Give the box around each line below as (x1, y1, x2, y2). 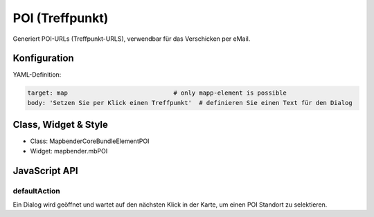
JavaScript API (12, 164, 79, 176)
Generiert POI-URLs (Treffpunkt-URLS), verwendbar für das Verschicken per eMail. (12, 35, 251, 43)
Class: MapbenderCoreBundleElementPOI (30, 137, 150, 145)
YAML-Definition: (12, 70, 62, 79)
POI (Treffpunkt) (12, 10, 109, 26)
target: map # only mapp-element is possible (27, 89, 287, 97)
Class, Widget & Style (12, 119, 109, 131)
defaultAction (12, 186, 60, 196)
